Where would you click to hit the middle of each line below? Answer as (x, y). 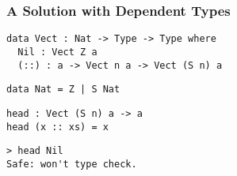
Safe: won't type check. (72, 164)
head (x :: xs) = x (57, 127)
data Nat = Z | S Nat (63, 90)
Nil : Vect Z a (57, 52)
